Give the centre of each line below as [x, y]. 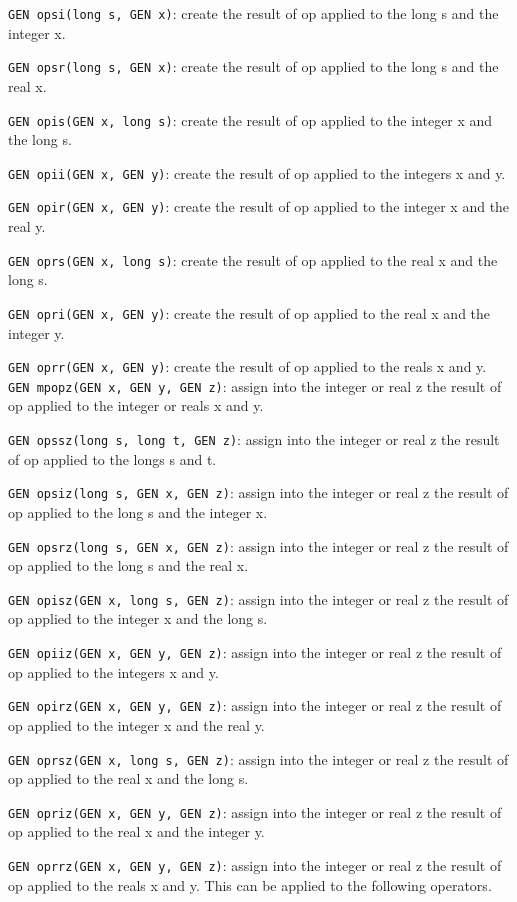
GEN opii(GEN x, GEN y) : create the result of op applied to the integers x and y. [257, 172]
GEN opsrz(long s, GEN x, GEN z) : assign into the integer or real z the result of [258, 545]
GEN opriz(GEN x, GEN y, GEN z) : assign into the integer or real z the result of [255, 811]
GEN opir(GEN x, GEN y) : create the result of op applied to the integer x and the [259, 206]
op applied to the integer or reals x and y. [136, 405]
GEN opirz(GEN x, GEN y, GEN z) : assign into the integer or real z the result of [255, 705]
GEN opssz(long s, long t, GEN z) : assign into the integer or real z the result [254, 439]
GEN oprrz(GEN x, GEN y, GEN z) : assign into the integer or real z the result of [255, 865]
